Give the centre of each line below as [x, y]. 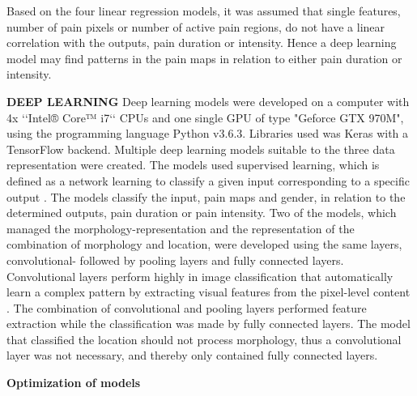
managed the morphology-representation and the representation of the [181, 228]
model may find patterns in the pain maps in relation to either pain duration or [204, 58]
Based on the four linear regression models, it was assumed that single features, [204, 11]
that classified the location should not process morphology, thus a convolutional [204, 339]
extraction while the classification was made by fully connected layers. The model [208, 324]
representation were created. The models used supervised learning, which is [193, 165]
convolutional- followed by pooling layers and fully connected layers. [175, 260]
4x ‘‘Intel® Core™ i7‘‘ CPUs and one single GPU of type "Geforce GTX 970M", [205, 117]
